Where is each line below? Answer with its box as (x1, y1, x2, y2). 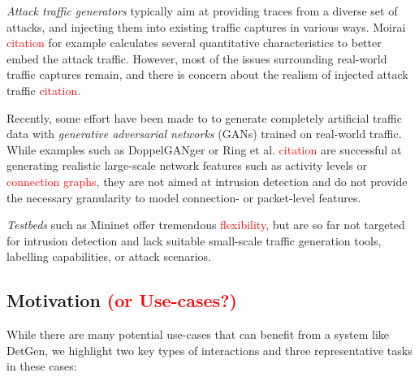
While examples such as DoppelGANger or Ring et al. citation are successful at (6, 141, 402, 158)
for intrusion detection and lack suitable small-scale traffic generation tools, (6, 232, 382, 249)
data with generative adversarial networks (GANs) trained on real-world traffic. (6, 125, 402, 142)
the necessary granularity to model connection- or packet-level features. (6, 188, 361, 206)
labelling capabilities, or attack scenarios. (6, 248, 211, 265)
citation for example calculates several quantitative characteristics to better (6, 34, 382, 51)
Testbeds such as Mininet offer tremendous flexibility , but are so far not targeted (6, 216, 405, 233)
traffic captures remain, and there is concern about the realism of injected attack (6, 66, 408, 83)
